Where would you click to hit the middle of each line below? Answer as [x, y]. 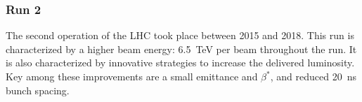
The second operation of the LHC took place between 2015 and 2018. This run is [180, 35]
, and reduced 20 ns [313, 76]
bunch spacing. [38, 90]
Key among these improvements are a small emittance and [132, 76]
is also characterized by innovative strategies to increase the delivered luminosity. [180, 63]
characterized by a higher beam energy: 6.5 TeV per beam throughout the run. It [181, 49]
